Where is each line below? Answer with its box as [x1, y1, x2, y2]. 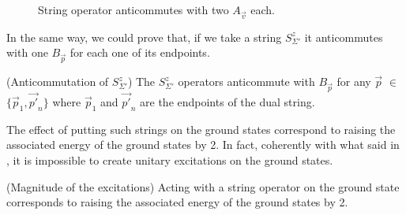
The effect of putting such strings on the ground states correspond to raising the [6, 120, 396, 137]
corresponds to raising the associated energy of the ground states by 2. [6, 194, 348, 210]
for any [336, 73, 371, 90]
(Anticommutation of [6, 73, 109, 90]
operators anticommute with [178, 73, 315, 90]
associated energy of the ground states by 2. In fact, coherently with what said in [6, 136, 400, 153]
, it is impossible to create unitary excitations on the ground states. [6, 152, 333, 169]
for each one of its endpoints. [70, 44, 210, 61]
